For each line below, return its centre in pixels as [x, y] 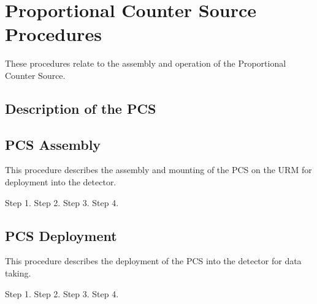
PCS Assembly [53, 144]
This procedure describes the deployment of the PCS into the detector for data [153, 261]
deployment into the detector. [61, 182]
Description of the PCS [81, 108]
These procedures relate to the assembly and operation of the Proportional [146, 63]
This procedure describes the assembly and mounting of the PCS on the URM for [158, 170]
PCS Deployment [61, 235]
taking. [18, 273]
